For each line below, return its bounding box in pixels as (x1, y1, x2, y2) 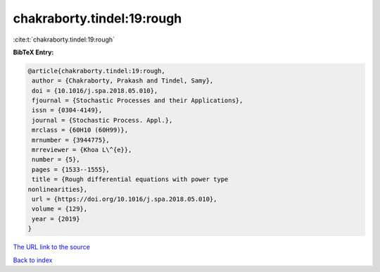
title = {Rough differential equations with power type (32, 175, 229, 183)
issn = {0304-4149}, (32, 106, 103, 114)
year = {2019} (32, 215, 80, 223)
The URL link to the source (13, 243, 91, 252)
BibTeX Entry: (13, 48, 54, 56)
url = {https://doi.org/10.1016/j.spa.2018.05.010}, (32, 195, 217, 203)
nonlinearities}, (27, 185, 88, 193)
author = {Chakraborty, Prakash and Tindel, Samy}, (32, 77, 214, 85)
